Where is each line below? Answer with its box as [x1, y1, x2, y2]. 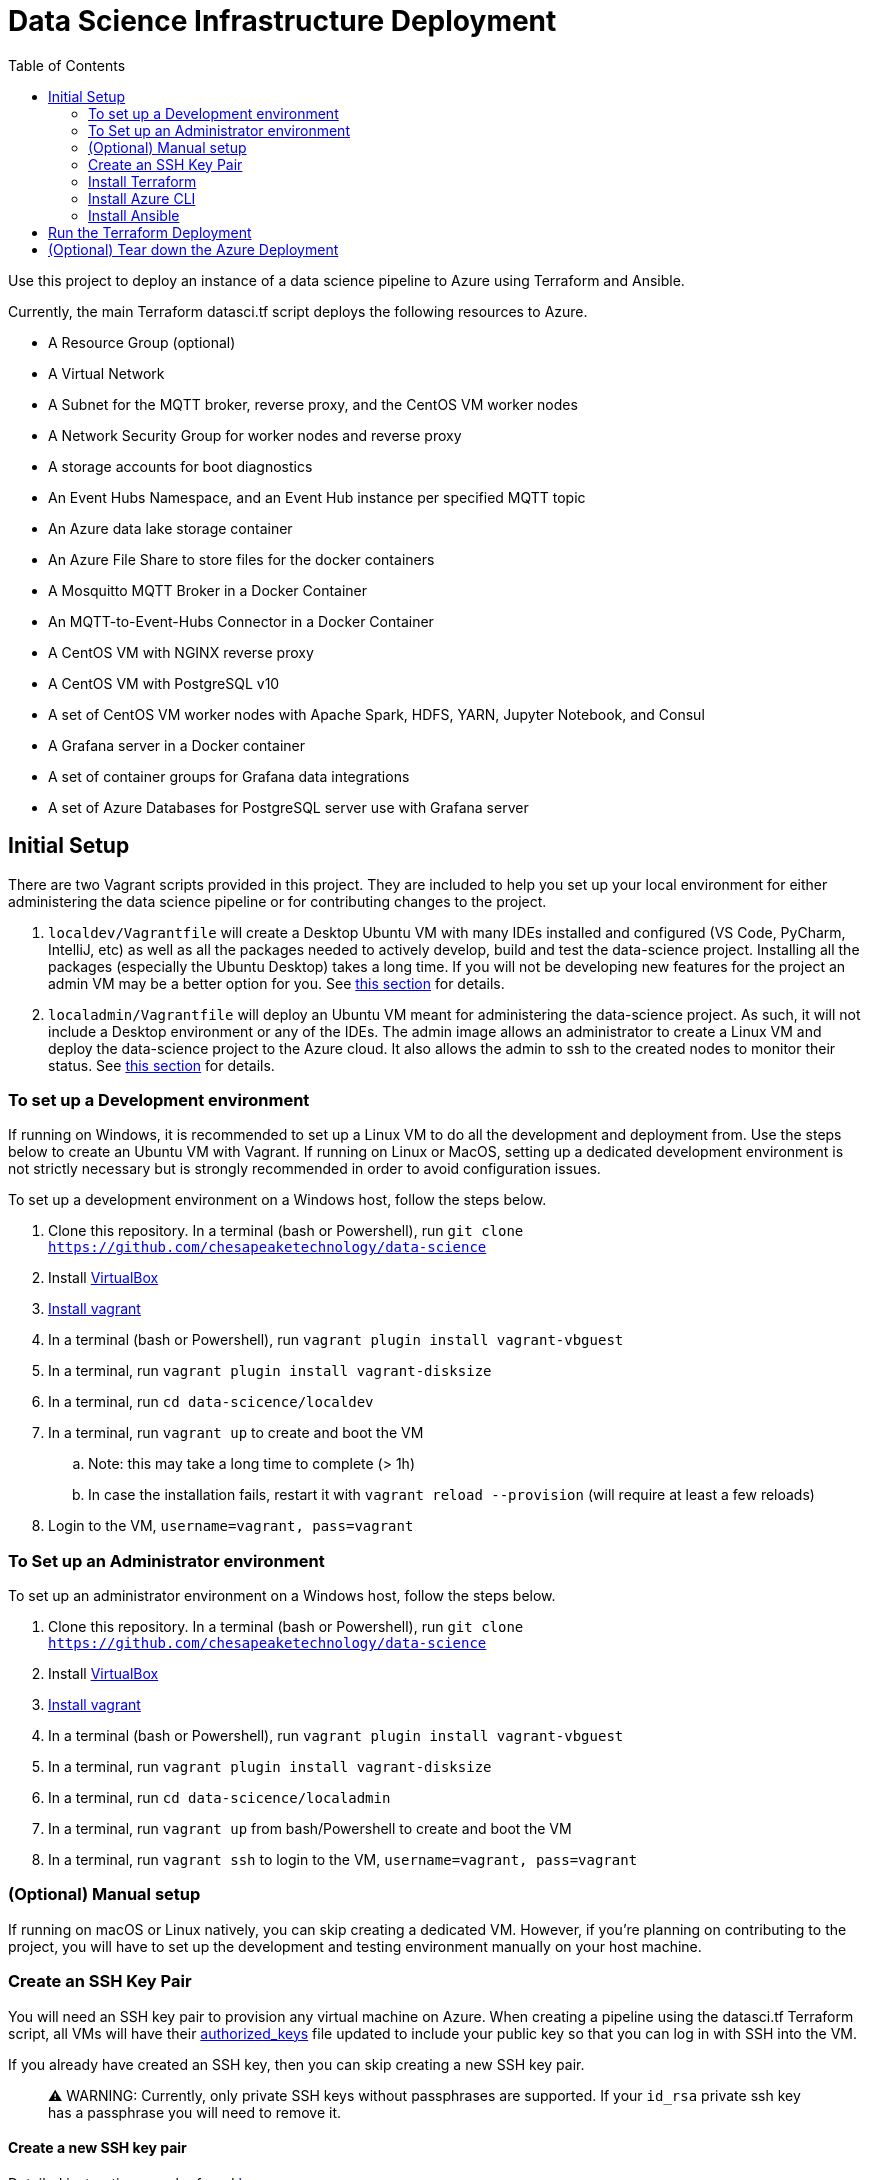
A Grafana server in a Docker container [48, 736, 305, 754]
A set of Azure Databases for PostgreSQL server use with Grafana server [48, 798, 529, 816]
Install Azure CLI [88, 189, 196, 207]
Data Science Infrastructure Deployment [8, 4, 557, 38]
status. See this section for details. [48, 1056, 275, 1074]
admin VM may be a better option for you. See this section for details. [48, 974, 505, 992]
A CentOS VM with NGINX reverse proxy [48, 643, 314, 661]
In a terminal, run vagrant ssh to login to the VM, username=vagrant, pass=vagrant [48, 1851, 638, 1869]
